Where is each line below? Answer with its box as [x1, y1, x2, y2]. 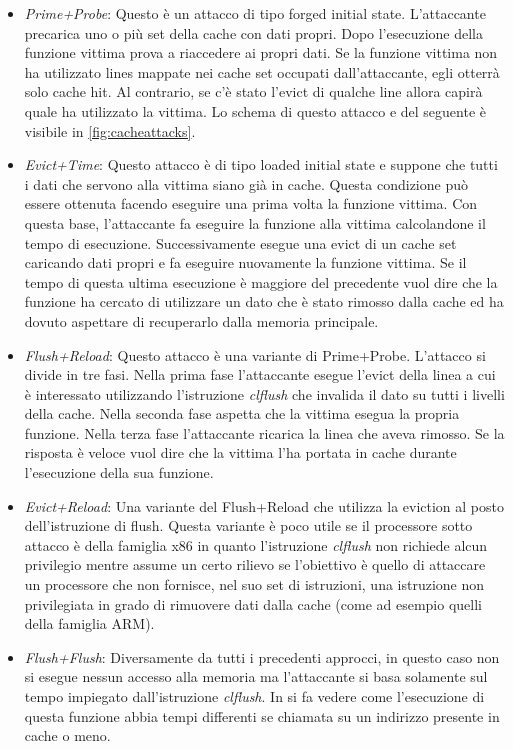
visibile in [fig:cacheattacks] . [24, 120, 196, 141]
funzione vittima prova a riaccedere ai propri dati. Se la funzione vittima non [24, 42, 498, 63]
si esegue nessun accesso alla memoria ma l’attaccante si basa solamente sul [24, 666, 488, 687]
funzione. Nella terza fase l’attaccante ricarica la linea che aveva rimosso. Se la [24, 422, 505, 443]
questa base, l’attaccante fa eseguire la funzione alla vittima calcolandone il [24, 212, 486, 233]
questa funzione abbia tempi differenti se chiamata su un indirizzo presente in [24, 705, 500, 726]
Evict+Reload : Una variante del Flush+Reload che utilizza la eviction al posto [24, 495, 504, 516]
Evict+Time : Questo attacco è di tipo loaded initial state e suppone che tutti [24, 154, 498, 175]
